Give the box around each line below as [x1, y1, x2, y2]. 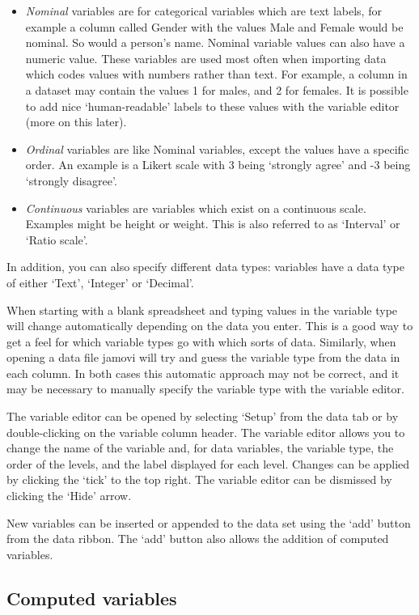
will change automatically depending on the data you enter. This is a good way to [6, 317, 413, 334]
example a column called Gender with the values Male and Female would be [25, 18, 404, 35]
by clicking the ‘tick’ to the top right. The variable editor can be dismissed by [6, 471, 392, 488]
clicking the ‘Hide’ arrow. [6, 487, 132, 504]
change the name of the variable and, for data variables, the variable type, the [6, 439, 394, 456]
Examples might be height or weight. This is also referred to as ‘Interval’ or [25, 215, 400, 232]
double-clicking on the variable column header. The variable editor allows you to [6, 423, 405, 440]
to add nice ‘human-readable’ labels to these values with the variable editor [25, 97, 400, 114]
